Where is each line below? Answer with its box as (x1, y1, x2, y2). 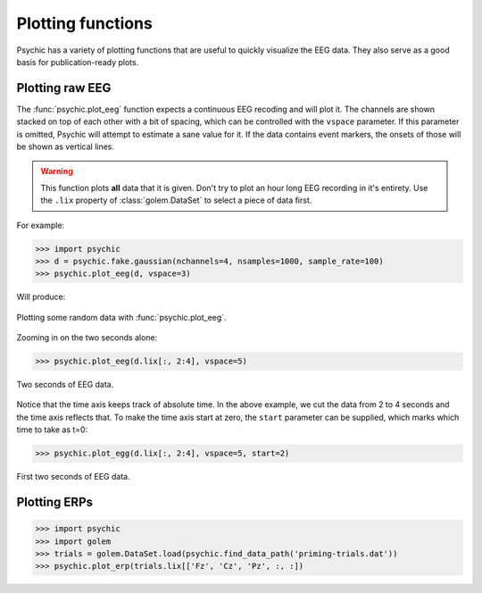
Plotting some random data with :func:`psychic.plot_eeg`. (16, 312, 227, 322)
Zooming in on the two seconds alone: (16, 332, 158, 343)
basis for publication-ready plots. (16, 56, 139, 67)
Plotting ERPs (16, 495, 94, 510)
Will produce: (16, 291, 66, 303)
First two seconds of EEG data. (16, 472, 130, 482)
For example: (16, 220, 65, 230)
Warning (40, 166, 73, 177)
